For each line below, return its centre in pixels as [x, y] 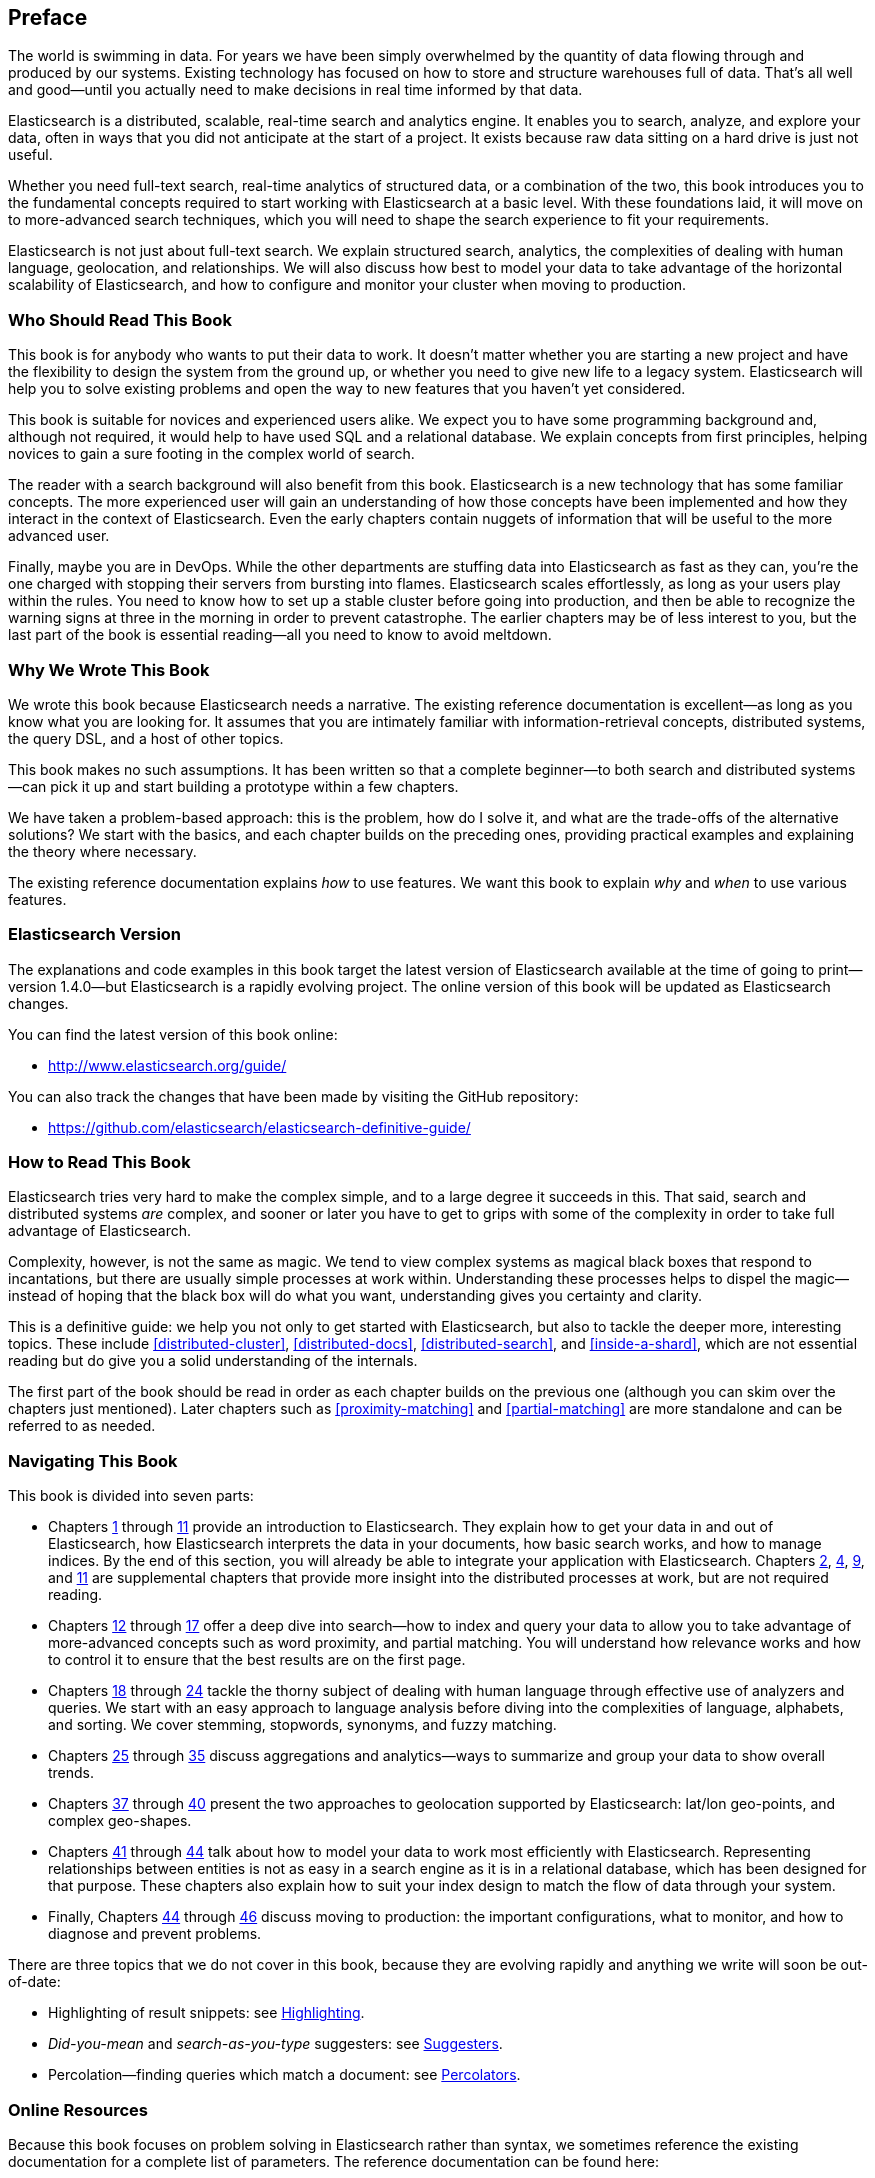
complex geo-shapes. [120, 1821]
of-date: [34, 1982]
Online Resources [78, 2109]
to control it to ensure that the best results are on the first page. [257, 1660]
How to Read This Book [99, 1162]
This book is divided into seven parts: [131, 1496]
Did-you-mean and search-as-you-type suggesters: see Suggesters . [275, 2044]
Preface [48, 17]
